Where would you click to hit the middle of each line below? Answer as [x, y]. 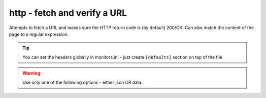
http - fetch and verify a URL [68, 13]
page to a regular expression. [39, 34]
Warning [31, 73]
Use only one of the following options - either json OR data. [83, 82]
